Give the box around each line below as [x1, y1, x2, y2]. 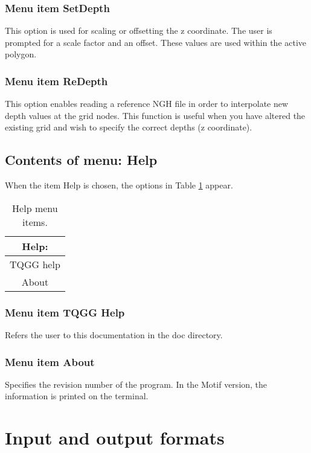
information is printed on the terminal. [5, 390, 149, 402]
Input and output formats [5, 425, 225, 450]
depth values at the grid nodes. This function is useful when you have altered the [5, 109, 306, 121]
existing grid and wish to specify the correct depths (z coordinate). [5, 121, 252, 133]
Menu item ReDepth [5, 73, 108, 88]
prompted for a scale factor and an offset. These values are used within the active [5, 36, 307, 48]
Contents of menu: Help [5, 150, 158, 169]
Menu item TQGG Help [5, 304, 125, 320]
